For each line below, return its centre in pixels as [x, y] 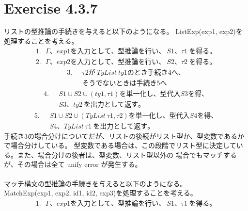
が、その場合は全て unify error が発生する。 [73, 164]
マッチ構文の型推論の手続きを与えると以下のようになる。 [95, 183]
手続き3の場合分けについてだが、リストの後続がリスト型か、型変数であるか [124, 136]
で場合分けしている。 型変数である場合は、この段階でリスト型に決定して [120, 145]
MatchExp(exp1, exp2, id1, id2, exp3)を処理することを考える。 [101, 193]
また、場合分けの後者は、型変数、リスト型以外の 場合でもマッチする [127, 154]
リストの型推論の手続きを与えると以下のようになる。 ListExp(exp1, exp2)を [123, 31]
